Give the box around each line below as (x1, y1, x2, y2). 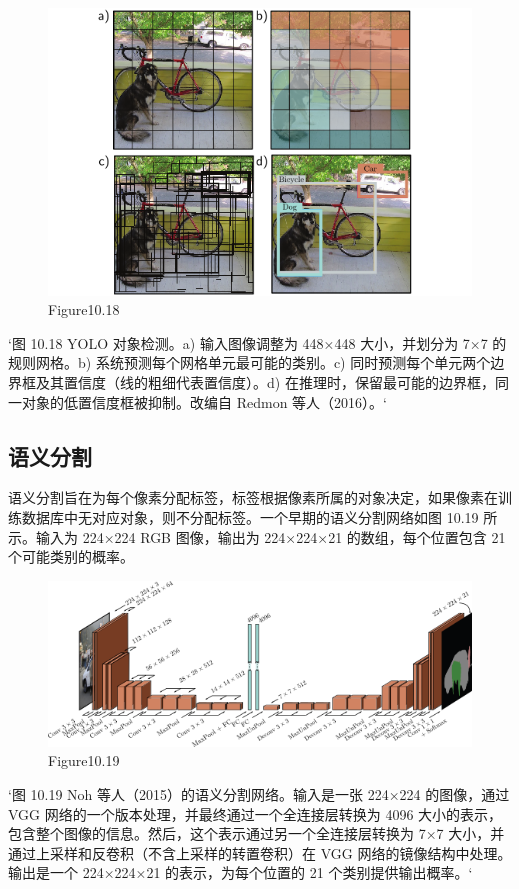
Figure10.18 (48, 299, 120, 320)
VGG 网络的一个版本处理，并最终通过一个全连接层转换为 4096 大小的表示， (8, 803, 503, 824)
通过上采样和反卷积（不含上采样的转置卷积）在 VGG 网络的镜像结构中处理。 (8, 842, 512, 863)
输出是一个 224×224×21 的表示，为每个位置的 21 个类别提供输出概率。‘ (8, 862, 473, 883)
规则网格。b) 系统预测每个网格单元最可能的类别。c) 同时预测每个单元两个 (8, 352, 491, 373)
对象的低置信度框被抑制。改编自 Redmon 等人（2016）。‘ (21, 391, 387, 412)
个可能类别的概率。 (8, 546, 134, 567)
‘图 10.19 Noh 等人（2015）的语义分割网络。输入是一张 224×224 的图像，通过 (8, 783, 510, 804)
